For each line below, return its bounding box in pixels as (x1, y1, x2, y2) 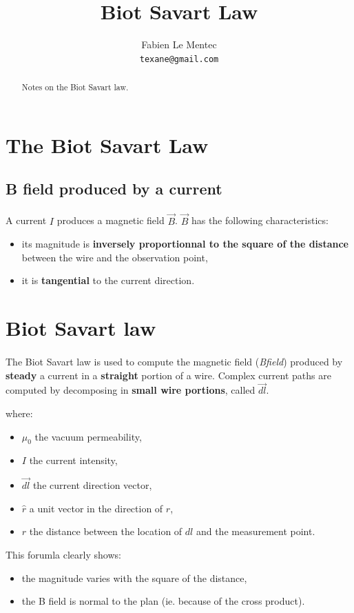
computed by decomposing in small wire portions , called (6, 383, 256, 397)
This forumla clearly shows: (6, 547, 121, 561)
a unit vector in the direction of (29, 501, 163, 515)
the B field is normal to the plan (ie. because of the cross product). (21, 594, 305, 608)
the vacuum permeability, (34, 429, 142, 443)
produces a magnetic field (56, 213, 165, 228)
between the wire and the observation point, (21, 250, 208, 264)
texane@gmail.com (139, 54, 219, 64)
